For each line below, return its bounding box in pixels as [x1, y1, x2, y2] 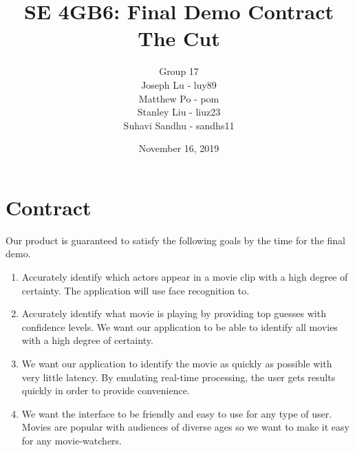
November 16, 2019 [138, 141, 219, 155]
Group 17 [159, 64, 199, 78]
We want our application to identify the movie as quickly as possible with [21, 356, 332, 370]
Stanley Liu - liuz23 [137, 105, 221, 119]
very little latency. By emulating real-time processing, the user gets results [21, 369, 336, 384]
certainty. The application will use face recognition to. [21, 283, 250, 297]
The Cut [138, 24, 220, 52]
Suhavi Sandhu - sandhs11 [123, 118, 235, 132]
